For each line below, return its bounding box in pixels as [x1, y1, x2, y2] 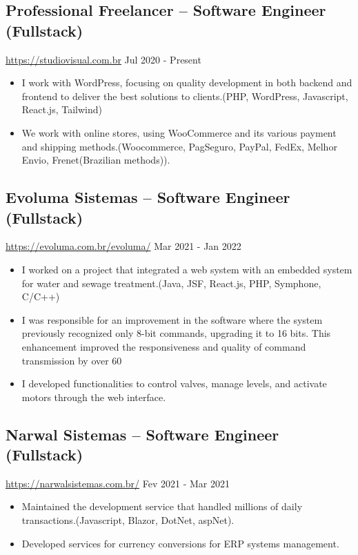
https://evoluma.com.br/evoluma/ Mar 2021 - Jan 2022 [6, 239, 241, 253]
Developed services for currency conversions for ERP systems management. [21, 536, 339, 550]
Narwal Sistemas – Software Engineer [6, 423, 279, 445]
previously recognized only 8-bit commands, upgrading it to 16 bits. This [21, 326, 331, 340]
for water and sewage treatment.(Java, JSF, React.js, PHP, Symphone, [21, 275, 321, 290]
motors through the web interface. [21, 389, 166, 404]
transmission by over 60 [21, 353, 122, 367]
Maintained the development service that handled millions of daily [21, 499, 303, 514]
